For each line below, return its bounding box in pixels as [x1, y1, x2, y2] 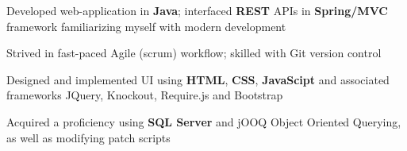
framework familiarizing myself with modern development [6, 17, 286, 34]
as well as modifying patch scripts [6, 129, 171, 145]
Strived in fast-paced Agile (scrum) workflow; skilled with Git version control [6, 45, 382, 61]
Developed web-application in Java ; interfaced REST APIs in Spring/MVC [6, 2, 388, 18]
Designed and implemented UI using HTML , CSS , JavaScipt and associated [6, 71, 390, 87]
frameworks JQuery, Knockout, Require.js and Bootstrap [6, 87, 283, 103]
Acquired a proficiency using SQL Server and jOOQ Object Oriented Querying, [6, 113, 401, 130]
